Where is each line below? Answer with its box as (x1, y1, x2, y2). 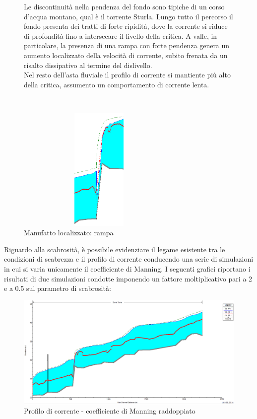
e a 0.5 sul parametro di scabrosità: (4, 283, 111, 293)
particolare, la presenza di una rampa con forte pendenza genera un (24, 40, 230, 51)
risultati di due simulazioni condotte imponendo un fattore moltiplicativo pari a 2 (4, 273, 253, 283)
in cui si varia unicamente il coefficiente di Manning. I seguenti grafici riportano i (4, 264, 251, 274)
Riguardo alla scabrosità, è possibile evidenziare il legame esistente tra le (4, 244, 225, 254)
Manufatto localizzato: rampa (24, 227, 114, 238)
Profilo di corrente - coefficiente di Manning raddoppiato (24, 406, 195, 416)
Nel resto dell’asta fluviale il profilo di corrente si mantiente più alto (24, 70, 231, 80)
